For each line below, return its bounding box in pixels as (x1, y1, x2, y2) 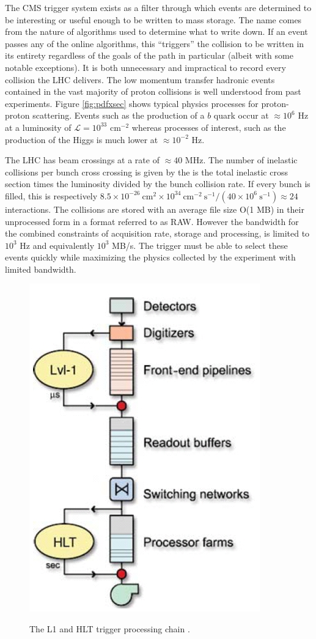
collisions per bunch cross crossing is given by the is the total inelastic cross (5, 165, 288, 178)
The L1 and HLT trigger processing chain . (29, 622, 190, 635)
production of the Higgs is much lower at (5, 133, 158, 146)
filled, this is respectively (5, 189, 98, 202)
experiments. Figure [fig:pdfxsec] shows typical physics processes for (5, 97, 259, 109)
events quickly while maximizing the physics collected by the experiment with (5, 251, 296, 264)
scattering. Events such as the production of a (32, 109, 205, 122)
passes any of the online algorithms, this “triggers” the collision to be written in (5, 37, 304, 50)
